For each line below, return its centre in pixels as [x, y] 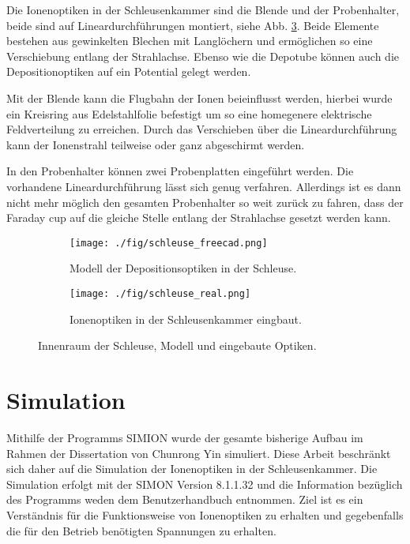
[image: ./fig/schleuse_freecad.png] [169, 243]
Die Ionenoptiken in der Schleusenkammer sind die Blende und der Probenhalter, [203, 9]
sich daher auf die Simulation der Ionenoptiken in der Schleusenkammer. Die [192, 469]
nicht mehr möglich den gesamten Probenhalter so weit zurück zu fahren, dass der [205, 202]
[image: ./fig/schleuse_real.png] [160, 293]
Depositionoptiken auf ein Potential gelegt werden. [129, 71]
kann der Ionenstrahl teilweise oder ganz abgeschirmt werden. [156, 144]
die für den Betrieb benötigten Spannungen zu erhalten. [141, 530]
